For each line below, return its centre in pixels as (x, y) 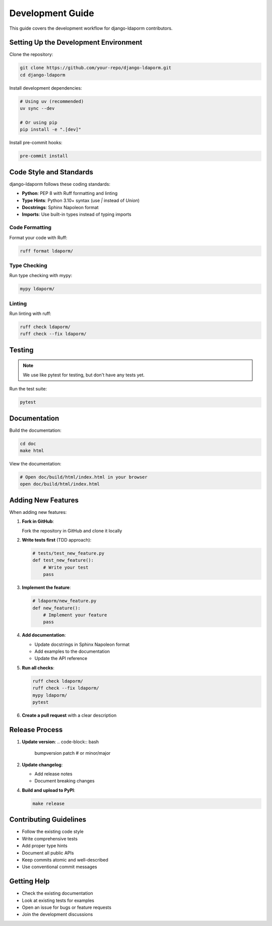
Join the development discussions (57, 914)
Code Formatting (30, 228)
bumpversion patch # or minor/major (73, 753)
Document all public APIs (48, 853)
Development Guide (52, 13)
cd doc (28, 444)
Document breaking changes (65, 781)
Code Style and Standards (51, 172)
